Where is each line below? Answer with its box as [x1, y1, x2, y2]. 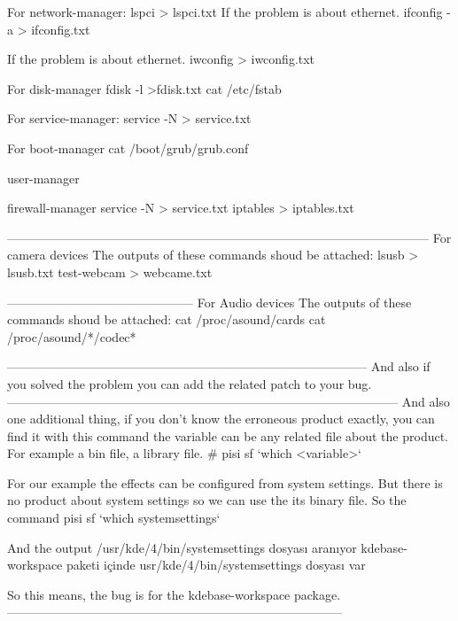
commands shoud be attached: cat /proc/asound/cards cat [7, 310, 326, 329]
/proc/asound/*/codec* [7, 327, 136, 345]
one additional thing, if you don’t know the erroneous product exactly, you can [7, 409, 435, 428]
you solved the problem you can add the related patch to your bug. [7, 374, 372, 392]
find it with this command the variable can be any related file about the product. [7, 426, 449, 445]
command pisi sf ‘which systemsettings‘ [7, 508, 221, 527]
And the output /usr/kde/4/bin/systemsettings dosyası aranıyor [7, 538, 357, 556]
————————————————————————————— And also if [7, 357, 431, 376]
